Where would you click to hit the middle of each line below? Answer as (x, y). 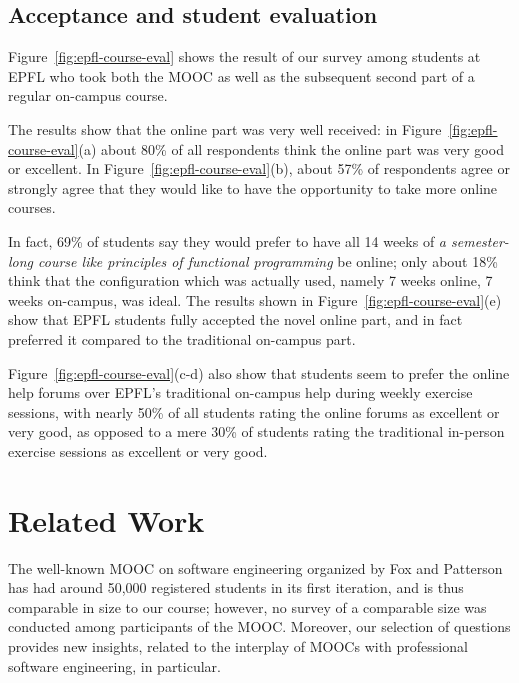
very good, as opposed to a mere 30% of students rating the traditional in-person (256, 431)
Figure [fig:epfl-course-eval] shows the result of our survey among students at (244, 56)
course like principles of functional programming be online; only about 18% (268, 260)
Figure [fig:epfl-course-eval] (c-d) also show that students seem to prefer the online (259, 372)
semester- (480, 240)
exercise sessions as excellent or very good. (138, 450)
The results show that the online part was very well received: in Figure (225, 128)
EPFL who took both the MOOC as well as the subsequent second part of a (241, 75)
